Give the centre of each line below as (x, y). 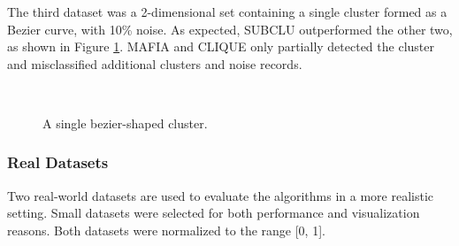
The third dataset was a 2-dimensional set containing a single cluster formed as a (227, 12)
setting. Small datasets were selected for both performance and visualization (214, 213)
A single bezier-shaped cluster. (125, 123)
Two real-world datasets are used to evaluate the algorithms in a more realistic (221, 195)
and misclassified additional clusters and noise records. (155, 63)
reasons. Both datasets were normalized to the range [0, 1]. (166, 230)
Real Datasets (58, 162)
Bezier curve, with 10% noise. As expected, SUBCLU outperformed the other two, (230, 29)
